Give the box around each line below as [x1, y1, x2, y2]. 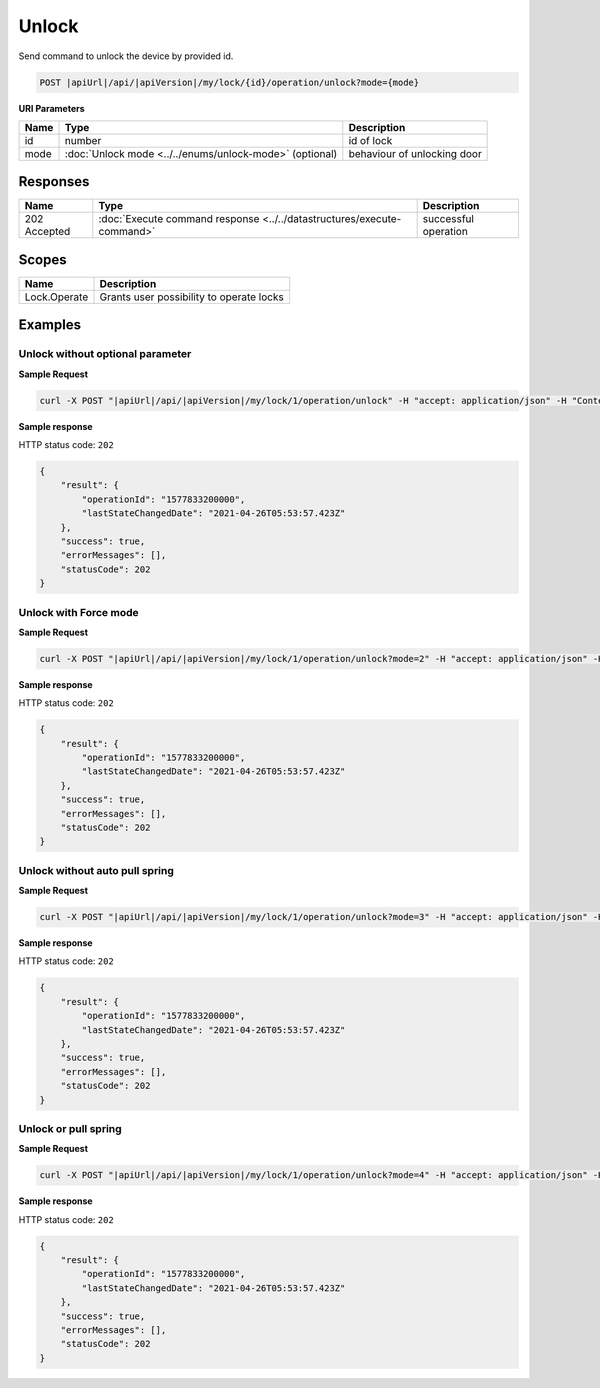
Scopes [18, 251, 67, 268]
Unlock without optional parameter [18, 347, 192, 361]
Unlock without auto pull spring [18, 863, 175, 877]
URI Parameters [18, 102, 85, 114]
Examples [18, 316, 82, 334]
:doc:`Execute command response [98, 212, 260, 226]
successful [422, 212, 475, 226]
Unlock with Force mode [18, 605, 139, 619]
